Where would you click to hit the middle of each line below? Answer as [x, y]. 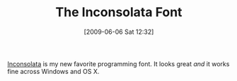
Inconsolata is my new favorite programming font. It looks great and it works [118, 63]
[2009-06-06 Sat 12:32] [119, 32]
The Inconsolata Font [119, 12]
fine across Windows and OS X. [53, 71]
